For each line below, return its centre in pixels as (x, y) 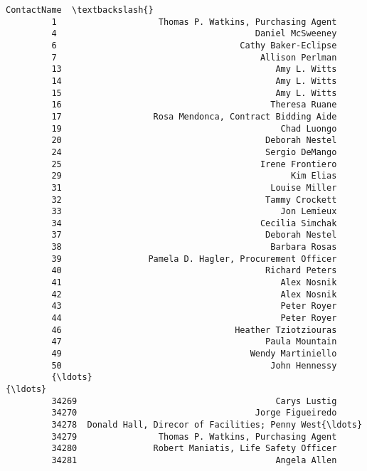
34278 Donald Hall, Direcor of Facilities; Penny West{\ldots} (207, 424)
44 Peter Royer (194, 318)
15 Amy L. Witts (194, 93)
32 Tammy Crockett (194, 200)
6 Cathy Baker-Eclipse (194, 45)
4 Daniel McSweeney (194, 34)
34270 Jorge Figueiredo (194, 413)
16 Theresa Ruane (194, 105)
